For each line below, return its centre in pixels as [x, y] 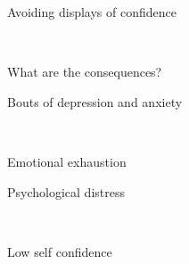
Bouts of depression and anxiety [95, 101]
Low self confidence [60, 251]
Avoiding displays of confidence [92, 12]
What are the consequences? [85, 72]
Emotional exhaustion [67, 161]
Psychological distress [66, 191]
